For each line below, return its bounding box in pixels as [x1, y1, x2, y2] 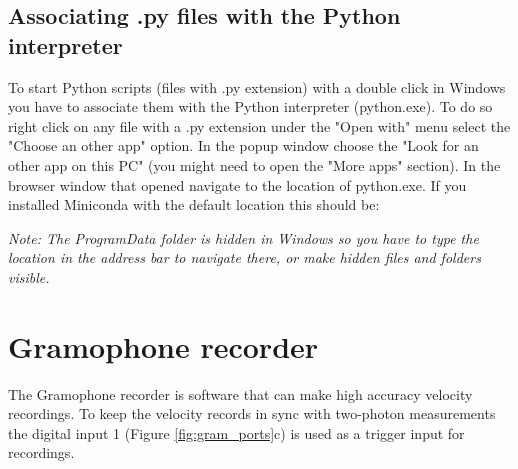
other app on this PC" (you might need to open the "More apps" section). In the [8, 154, 501, 175]
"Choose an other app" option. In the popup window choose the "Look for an [8, 135, 479, 156]
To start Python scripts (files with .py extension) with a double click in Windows [8, 76, 506, 97]
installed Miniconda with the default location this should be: [8, 194, 380, 215]
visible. [8, 266, 50, 287]
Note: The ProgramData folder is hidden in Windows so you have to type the [8, 227, 479, 248]
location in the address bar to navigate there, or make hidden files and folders [8, 247, 481, 268]
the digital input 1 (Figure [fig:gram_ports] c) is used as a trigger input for [8, 422, 465, 443]
